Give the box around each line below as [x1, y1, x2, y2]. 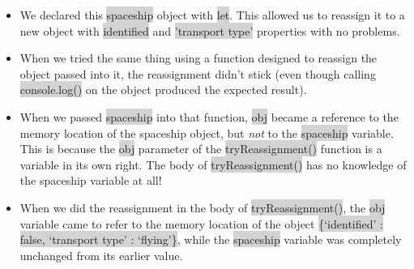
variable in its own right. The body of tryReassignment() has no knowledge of [19, 156, 407, 173]
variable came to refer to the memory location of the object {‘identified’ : [19, 215, 383, 232]
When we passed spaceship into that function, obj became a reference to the [19, 108, 399, 125]
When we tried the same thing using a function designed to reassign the [19, 49, 378, 66]
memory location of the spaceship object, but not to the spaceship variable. [19, 124, 394, 141]
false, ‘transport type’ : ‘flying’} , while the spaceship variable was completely [19, 231, 402, 248]
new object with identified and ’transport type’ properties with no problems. [19, 22, 400, 39]
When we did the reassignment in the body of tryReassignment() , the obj [19, 199, 386, 216]
